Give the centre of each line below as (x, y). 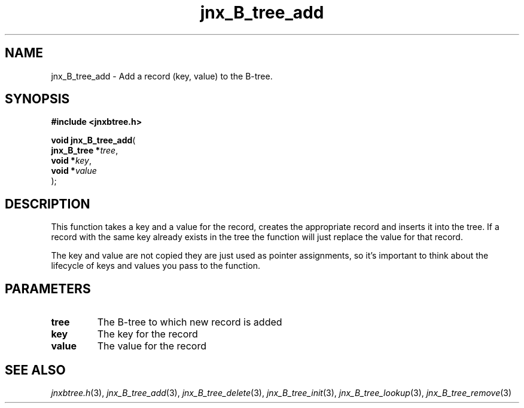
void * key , (71, 161)
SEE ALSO (35, 370)
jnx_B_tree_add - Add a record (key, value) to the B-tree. (162, 76)
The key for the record (147, 334)
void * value (74, 171)
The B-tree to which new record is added (190, 322)
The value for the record (152, 346)
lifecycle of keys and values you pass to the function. (156, 266)
